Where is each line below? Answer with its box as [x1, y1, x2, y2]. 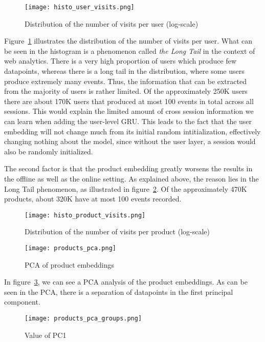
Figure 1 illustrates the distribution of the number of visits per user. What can [4, 35, 253, 46]
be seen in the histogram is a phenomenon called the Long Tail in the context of [4, 45, 255, 56]
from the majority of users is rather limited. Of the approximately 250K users [4, 86, 248, 96]
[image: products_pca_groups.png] [25, 315, 142, 323]
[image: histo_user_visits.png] [25, 4, 135, 11]
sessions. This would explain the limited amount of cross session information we [4, 106, 254, 116]
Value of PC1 [25, 329, 67, 340]
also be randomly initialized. [4, 146, 93, 156]
